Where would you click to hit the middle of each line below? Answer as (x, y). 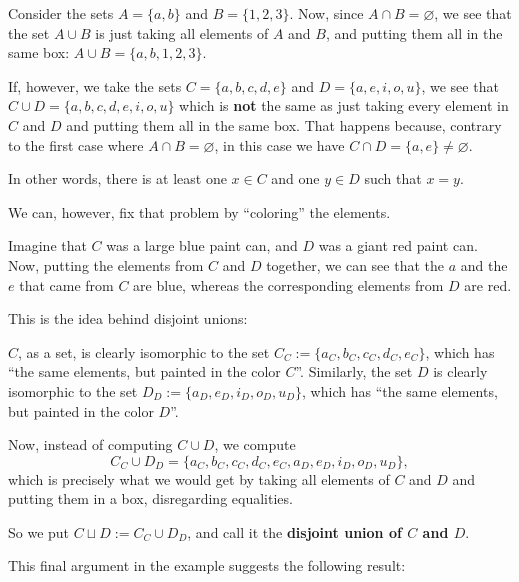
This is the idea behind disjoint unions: (128, 318)
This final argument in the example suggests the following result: (207, 565)
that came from (66, 284)
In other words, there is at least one (117, 178)
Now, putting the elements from (106, 264)
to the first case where (76, 144)
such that (393, 178)
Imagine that (47, 245)
